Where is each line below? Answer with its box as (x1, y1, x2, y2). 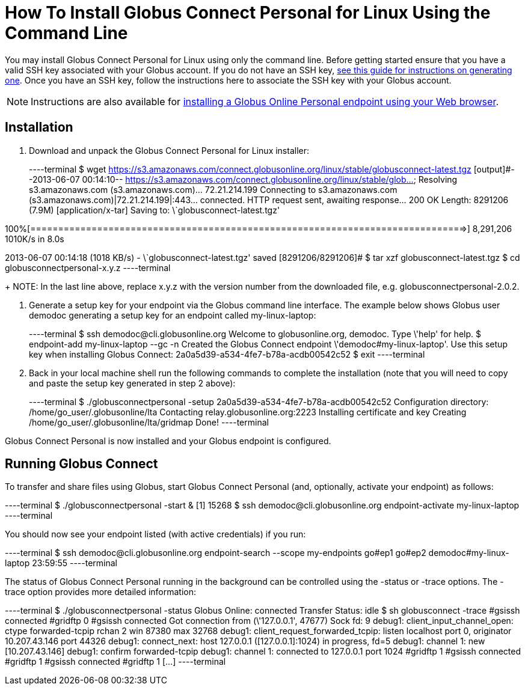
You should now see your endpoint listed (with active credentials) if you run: (5, 529, 306, 540)
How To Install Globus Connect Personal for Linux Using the (5, 2, 491, 23)
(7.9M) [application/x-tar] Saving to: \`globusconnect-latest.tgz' (29, 204, 280, 215)
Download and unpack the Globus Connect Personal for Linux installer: (29, 145, 310, 156)
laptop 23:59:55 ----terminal (5, 558, 117, 569)
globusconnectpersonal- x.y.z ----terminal (5, 262, 171, 273)
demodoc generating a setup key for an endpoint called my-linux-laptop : (29, 310, 316, 320)
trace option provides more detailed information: (5, 587, 197, 597)
